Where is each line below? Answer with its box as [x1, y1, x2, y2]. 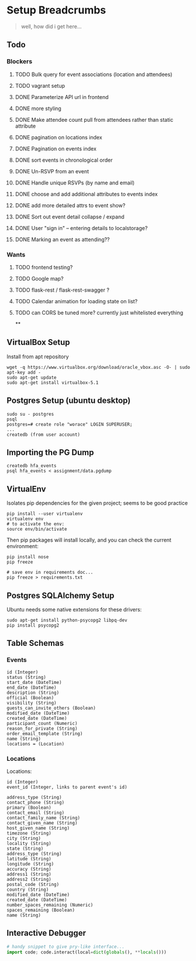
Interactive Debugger [6, 928, 87, 938]
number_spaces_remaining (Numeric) [6, 902, 94, 908]
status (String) [6, 674, 46, 680]
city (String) [6, 835, 42, 841]
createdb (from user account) [6, 432, 81, 437]
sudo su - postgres [6, 411, 54, 417]
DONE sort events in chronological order [15, 156, 113, 163]
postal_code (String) [6, 881, 60, 887]
